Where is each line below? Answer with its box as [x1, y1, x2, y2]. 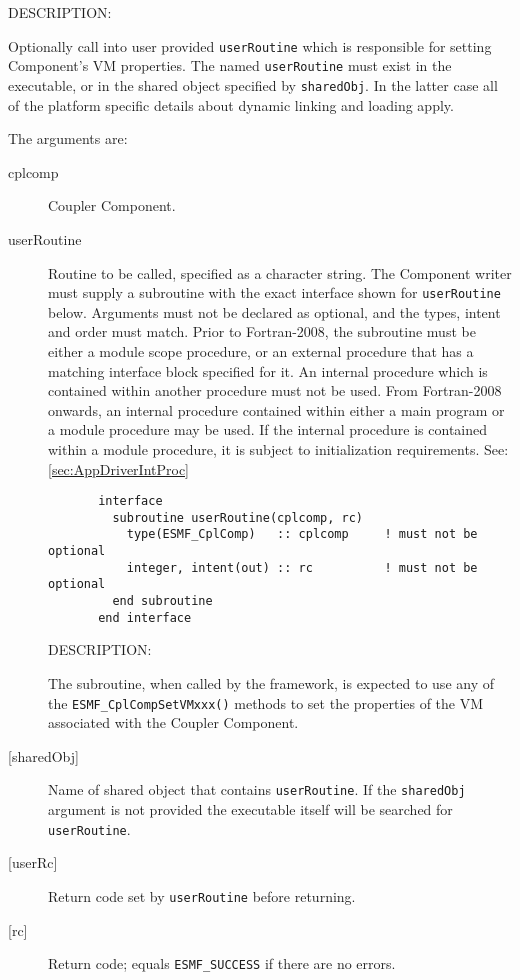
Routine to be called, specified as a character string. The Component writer [48, 262, 512, 283]
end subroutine [112, 594, 213, 609]
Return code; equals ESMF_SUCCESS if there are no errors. [48, 953, 396, 974]
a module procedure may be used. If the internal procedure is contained [48, 419, 488, 440]
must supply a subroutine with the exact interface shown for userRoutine [48, 282, 501, 303]
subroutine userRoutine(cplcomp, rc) [112, 510, 363, 525]
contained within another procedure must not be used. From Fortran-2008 [48, 380, 502, 401]
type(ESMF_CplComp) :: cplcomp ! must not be [126, 527, 478, 542]
